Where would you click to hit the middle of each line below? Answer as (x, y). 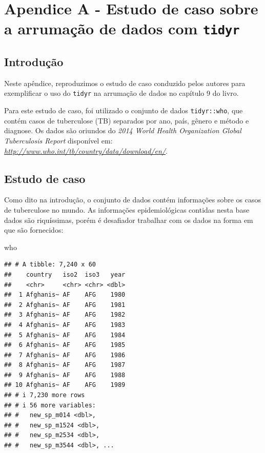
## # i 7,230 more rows (45, 395)
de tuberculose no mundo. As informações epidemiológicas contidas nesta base (127, 209)
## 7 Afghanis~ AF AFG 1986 (65, 355)
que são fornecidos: (34, 230)
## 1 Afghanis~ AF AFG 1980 (65, 295)
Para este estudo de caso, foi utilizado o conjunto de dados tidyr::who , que (124, 110)
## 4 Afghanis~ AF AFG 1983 (65, 325)
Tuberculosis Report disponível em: (58, 140)
